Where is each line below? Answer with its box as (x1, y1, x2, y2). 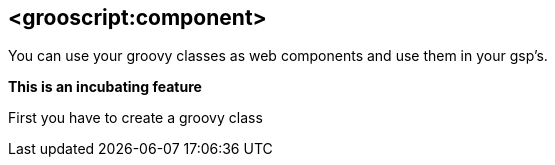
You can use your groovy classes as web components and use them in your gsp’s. (8, 47, 548, 65)
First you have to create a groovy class (8, 109, 263, 127)
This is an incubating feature (8, 78, 202, 96)
